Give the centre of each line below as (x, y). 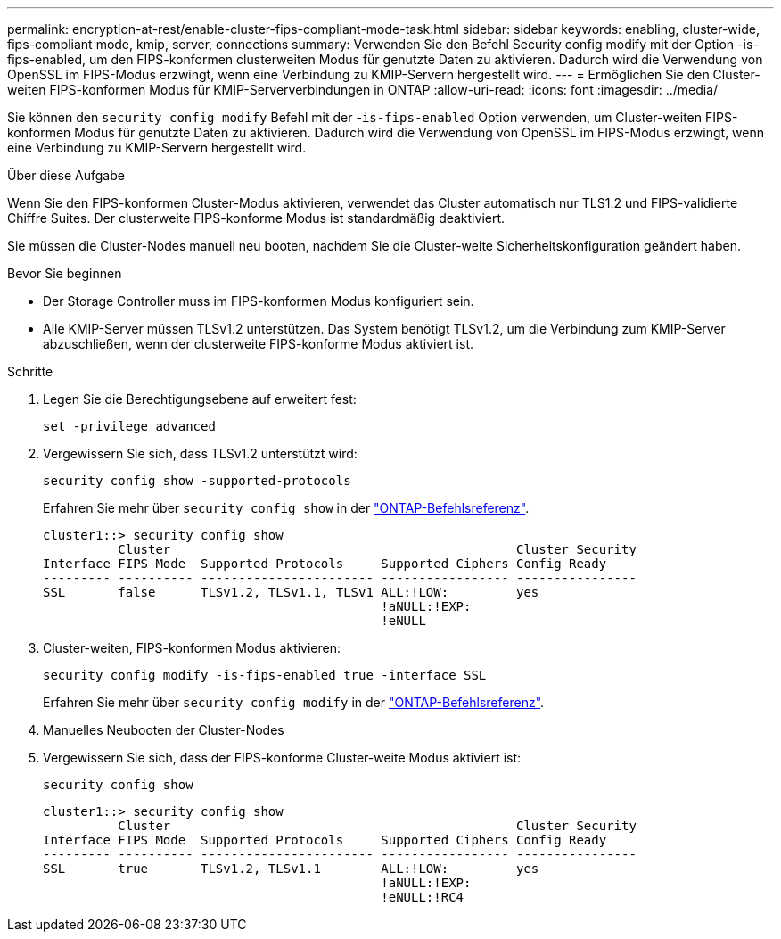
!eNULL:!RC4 (423, 897)
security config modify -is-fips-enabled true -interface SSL (265, 675)
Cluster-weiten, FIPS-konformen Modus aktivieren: (192, 648)
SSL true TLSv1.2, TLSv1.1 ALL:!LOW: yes (291, 869)
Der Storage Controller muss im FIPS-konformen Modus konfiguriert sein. (259, 301)
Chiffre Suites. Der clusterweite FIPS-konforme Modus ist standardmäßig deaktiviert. (256, 218)
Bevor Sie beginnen (65, 273)
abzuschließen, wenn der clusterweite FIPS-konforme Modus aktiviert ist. (259, 344)
